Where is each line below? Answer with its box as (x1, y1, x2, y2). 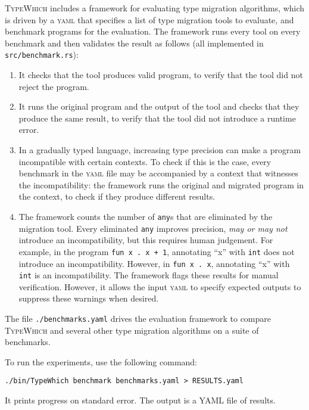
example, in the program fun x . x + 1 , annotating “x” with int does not (18, 245, 295, 257)
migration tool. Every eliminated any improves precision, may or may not (18, 222, 288, 234)
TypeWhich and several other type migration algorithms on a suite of (5, 324, 259, 336)
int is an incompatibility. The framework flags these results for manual (18, 269, 279, 281)
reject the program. (18, 80, 89, 92)
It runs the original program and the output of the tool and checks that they (18, 100, 299, 113)
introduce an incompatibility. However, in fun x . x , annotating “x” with (18, 257, 290, 269)
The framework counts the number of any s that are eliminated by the (18, 210, 273, 222)
